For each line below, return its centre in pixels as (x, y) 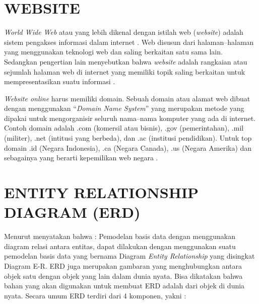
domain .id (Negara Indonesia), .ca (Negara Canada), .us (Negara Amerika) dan (128, 147)
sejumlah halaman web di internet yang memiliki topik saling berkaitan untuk (125, 71)
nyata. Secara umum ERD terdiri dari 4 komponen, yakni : (95, 295)
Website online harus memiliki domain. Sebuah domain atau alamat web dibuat (127, 98)
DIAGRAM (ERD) (72, 212)
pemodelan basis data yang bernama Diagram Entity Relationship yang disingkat (129, 256)
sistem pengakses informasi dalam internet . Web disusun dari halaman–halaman (129, 42)
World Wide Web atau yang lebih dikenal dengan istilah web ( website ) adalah (124, 32)
